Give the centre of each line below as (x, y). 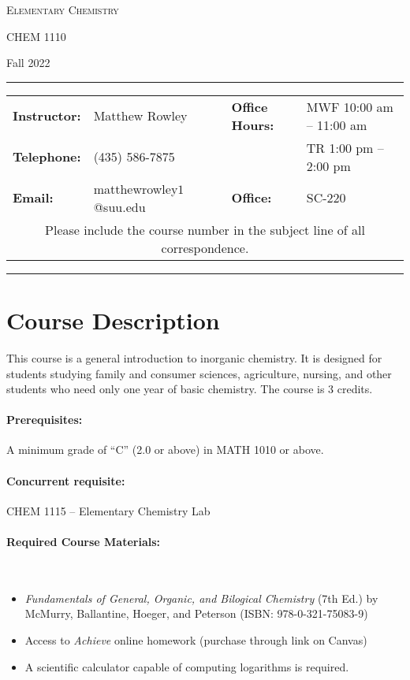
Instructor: (47, 116)
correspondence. (205, 247)
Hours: (253, 124)
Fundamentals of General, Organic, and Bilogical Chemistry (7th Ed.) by (201, 598)
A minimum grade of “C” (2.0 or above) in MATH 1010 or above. (165, 450)
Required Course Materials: (84, 542)
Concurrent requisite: (66, 480)
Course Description (113, 320)
